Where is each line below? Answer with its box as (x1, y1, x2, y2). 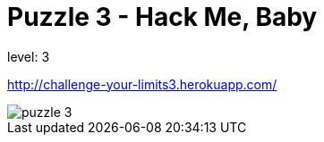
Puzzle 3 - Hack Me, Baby (7, 2, 318, 32)
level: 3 (7, 48, 50, 64)
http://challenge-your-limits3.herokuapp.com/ (7, 76, 277, 92)
